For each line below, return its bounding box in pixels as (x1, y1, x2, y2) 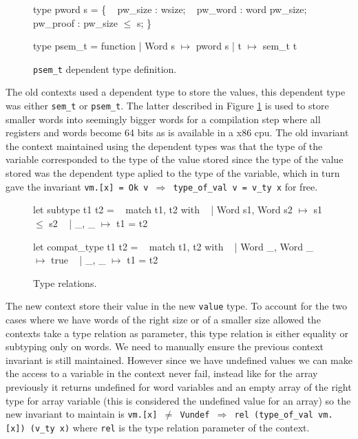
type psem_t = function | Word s (33, 39, 175, 53)
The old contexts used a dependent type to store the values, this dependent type (6, 85, 346, 99)
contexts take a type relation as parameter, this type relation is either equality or (6, 325, 348, 340)
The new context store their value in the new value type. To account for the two (6, 299, 348, 313)
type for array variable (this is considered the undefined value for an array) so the (6, 393, 351, 407)
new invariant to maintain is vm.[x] (6, 407, 158, 421)
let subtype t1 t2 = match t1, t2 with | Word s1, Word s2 (33, 202, 293, 217)
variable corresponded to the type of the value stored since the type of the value (6, 152, 344, 167)
